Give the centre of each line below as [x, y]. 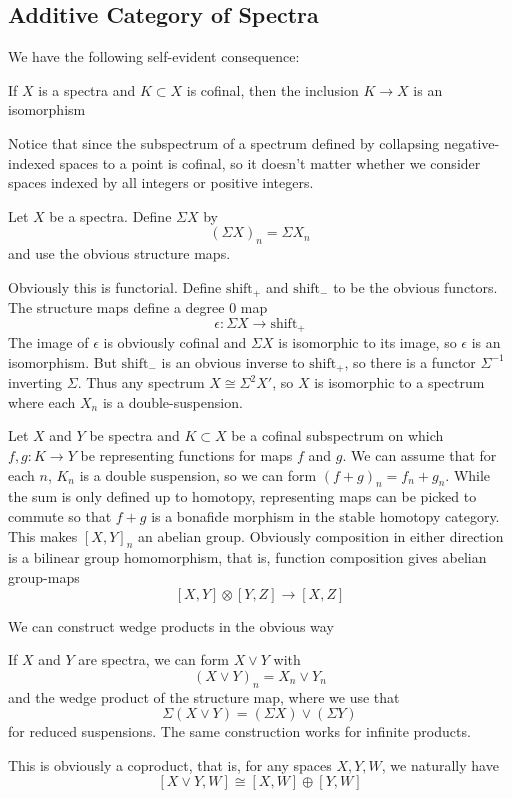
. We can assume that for [419, 455]
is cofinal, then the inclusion [272, 89]
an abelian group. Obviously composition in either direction [320, 535]
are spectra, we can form [153, 659]
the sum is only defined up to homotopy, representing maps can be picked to [242, 496]
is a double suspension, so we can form [198, 474]
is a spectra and [87, 89]
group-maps [44, 577]
